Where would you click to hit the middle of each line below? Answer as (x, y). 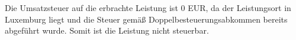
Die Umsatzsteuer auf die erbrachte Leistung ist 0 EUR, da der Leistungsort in (148, 8)
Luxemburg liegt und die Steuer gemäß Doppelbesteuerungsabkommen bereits (146, 19)
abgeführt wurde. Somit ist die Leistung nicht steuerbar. (107, 30)
